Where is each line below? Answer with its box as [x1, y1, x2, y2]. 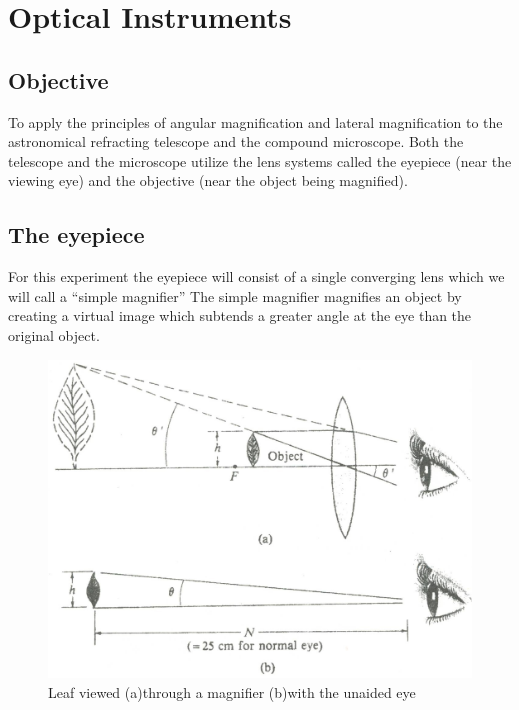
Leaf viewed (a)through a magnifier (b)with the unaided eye [48, 681, 416, 702]
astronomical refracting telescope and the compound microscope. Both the [8, 131, 464, 152]
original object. [8, 324, 100, 345]
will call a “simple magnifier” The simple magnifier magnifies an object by [8, 285, 462, 306]
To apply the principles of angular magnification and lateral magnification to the [8, 111, 503, 132]
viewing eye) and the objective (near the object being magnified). [8, 170, 408, 191]
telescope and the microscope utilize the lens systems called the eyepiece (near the [8, 150, 512, 171]
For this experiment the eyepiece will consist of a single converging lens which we [8, 266, 505, 287]
